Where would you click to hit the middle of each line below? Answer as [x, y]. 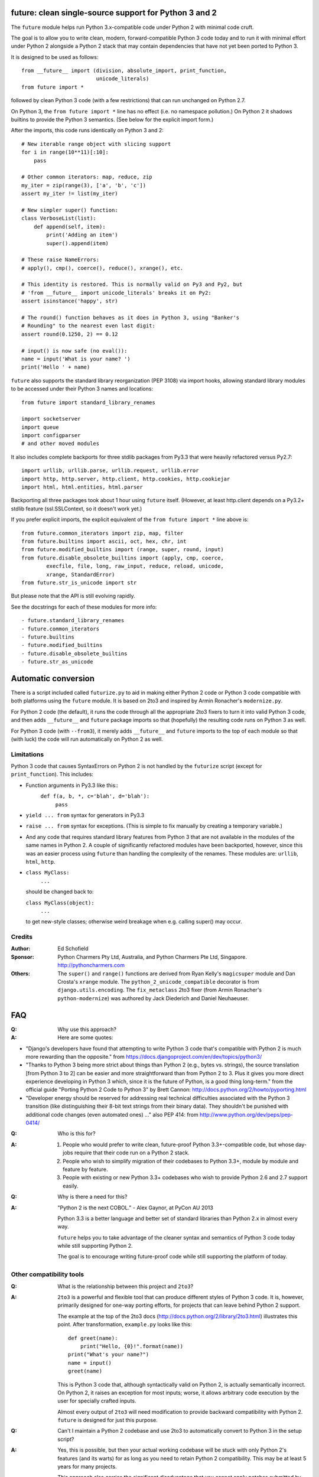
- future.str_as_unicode [57, 662]
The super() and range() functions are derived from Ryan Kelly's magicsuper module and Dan [176, 973]
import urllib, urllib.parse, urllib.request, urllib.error [110, 471]
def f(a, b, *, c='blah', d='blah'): [95, 796]
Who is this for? [77, 1134]
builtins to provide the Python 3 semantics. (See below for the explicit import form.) [112, 120]
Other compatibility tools [48, 1274]
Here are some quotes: [85, 1037]
